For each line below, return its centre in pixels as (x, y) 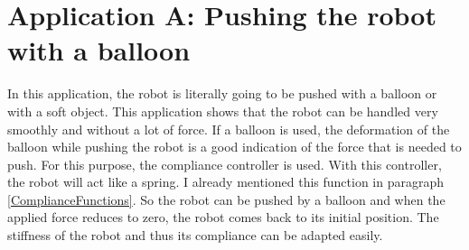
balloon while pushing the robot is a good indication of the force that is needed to (234, 147)
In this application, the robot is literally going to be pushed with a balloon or (222, 93)
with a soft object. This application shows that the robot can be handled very (223, 111)
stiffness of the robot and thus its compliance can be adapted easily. (195, 235)
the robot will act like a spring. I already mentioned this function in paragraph (226, 182)
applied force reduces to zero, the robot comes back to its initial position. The (223, 217)
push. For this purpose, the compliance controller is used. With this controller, (225, 164)
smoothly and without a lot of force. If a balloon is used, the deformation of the (229, 129)
